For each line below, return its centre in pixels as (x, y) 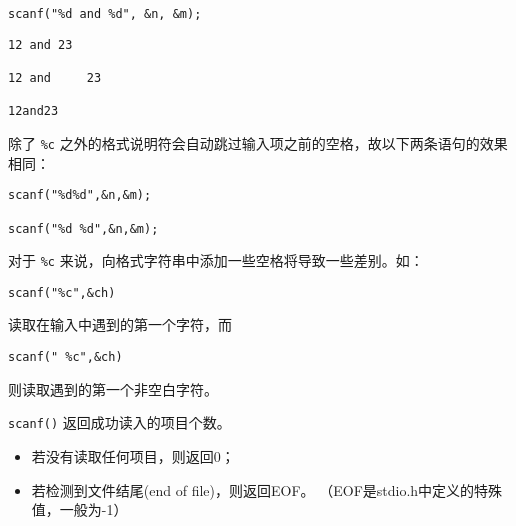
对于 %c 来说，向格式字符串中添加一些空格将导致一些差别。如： (216, 260)
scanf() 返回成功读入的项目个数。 (119, 422)
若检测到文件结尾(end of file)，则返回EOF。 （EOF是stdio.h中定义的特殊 (267, 489)
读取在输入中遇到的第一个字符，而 (120, 324)
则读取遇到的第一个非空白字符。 (113, 388)
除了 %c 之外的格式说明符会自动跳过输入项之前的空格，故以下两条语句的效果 (258, 142)
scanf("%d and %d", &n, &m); (105, 14)
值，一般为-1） (79, 509)
